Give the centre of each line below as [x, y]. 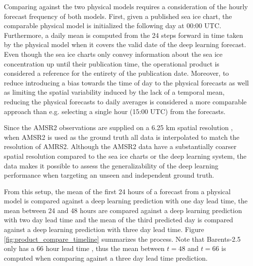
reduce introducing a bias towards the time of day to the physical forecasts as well [126, 82]
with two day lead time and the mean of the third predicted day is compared [119, 220]
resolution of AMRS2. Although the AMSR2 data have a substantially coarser [120, 146]
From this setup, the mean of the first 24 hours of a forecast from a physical [117, 191]
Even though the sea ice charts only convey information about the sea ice [113, 54]
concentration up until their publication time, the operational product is [112, 63]
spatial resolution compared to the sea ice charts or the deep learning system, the [125, 156]
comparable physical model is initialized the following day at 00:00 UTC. [113, 25]
